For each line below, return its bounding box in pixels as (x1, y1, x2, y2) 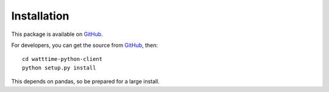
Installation (11, 9, 69, 23)
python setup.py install (22, 64, 96, 71)
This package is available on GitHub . (11, 30, 103, 38)
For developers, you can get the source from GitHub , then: (11, 41, 158, 49)
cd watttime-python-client (22, 55, 103, 63)
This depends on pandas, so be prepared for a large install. (11, 78, 160, 85)
